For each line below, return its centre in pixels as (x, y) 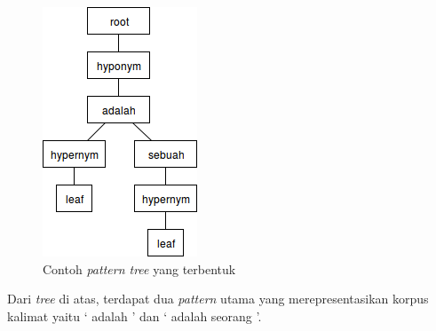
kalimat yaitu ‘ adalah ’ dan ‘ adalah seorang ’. (135, 315)
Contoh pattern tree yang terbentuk (139, 268)
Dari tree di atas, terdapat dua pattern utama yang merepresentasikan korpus (218, 299)
